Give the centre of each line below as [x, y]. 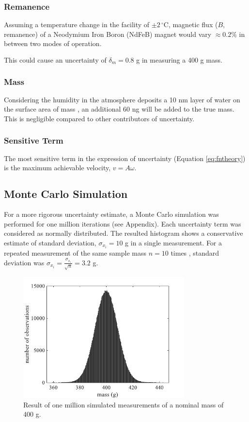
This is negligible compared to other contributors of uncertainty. [99, 118]
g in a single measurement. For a [174, 242]
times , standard [195, 253]
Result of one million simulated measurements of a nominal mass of [124, 404]
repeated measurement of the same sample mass [75, 253]
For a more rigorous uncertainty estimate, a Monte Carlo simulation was [111, 214]
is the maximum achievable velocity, [57, 168]
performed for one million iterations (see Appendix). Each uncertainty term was [123, 223]
